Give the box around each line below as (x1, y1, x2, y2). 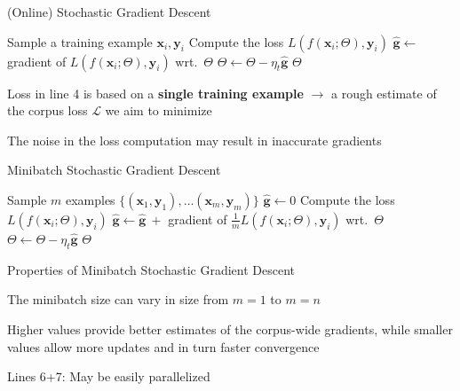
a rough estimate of (330, 83, 437, 102)
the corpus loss (7, 101, 88, 120)
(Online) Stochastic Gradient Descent (7, 3, 211, 20)
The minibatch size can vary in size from (7, 290, 229, 309)
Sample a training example (7, 32, 153, 51)
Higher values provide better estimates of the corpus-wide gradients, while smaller (7, 319, 453, 338)
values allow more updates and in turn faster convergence (7, 337, 320, 356)
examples (65, 190, 115, 208)
